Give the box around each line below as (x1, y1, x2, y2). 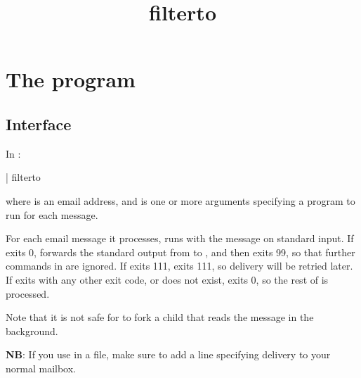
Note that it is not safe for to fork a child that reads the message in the (6, 310, 314, 325)
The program (6, 65, 136, 94)
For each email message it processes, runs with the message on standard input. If (6, 231, 354, 246)
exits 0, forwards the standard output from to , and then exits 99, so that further (6, 244, 355, 259)
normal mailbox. (6, 360, 77, 375)
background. (6, 323, 58, 338)
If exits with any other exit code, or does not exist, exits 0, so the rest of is (6, 272, 329, 286)
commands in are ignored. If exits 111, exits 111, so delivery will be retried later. (6, 258, 353, 273)
